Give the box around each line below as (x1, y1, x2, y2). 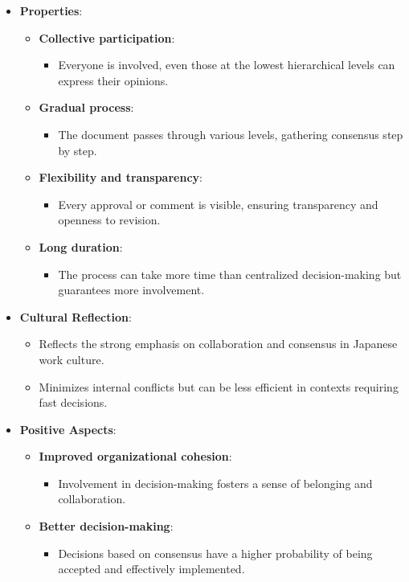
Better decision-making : (39, 518, 174, 535)
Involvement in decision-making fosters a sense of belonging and (58, 474, 373, 491)
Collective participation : (39, 29, 175, 46)
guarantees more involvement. (58, 281, 205, 298)
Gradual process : (39, 99, 134, 116)
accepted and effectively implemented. (58, 560, 245, 577)
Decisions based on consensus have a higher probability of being (58, 544, 373, 561)
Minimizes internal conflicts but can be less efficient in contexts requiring (39, 378, 399, 395)
